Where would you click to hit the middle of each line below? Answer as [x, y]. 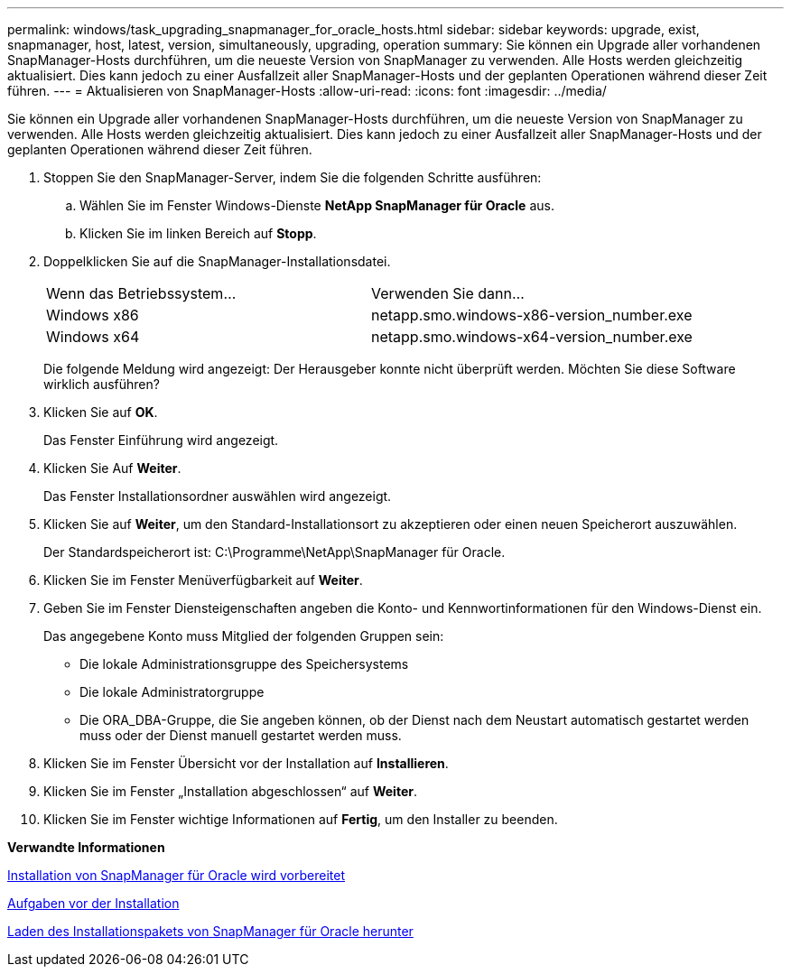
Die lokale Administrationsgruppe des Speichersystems [244, 664]
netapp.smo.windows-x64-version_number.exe [531, 337]
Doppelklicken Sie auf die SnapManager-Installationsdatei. [217, 261]
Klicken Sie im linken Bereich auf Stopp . [198, 233]
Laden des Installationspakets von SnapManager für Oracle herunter [210, 931]
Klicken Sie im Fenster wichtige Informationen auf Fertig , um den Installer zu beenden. [301, 819]
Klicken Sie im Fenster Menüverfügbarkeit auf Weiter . [203, 580]
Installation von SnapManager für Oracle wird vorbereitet [177, 875]
